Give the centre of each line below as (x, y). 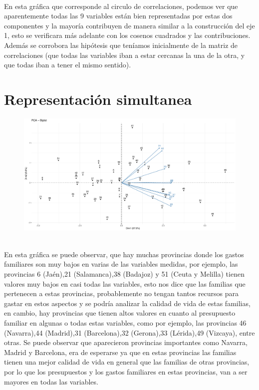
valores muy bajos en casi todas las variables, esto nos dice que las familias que (125, 283)
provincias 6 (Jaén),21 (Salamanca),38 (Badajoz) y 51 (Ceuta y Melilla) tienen (124, 274)
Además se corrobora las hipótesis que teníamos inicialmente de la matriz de (121, 45)
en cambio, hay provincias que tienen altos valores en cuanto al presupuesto (120, 313)
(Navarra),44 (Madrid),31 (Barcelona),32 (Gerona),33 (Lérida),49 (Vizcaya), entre (129, 332)
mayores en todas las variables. (51, 381)
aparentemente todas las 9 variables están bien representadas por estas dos (118, 16)
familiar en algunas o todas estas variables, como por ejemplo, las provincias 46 (125, 323)
